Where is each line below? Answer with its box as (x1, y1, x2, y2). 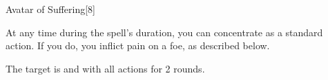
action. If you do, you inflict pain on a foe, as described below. (6, 38, 270, 53)
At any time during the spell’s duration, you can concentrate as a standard (6, 25, 323, 39)
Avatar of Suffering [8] (6, 2, 96, 16)
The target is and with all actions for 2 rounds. (6, 61, 205, 75)
